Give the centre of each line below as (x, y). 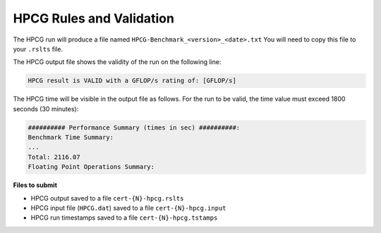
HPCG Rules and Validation (93, 18)
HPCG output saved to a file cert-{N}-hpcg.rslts (107, 198)
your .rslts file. (38, 49)
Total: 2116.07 (54, 157)
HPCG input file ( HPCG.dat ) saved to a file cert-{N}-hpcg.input (128, 208)
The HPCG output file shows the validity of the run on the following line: (117, 62)
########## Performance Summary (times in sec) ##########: (134, 127)
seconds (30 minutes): (46, 108)
